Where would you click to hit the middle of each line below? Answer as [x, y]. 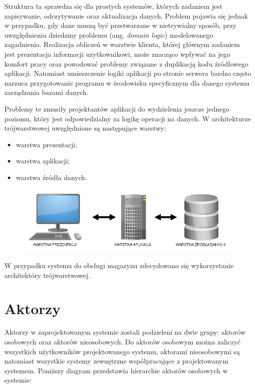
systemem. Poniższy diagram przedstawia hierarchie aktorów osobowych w [116, 370]
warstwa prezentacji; [46, 144]
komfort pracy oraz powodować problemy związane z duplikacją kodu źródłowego [127, 63]
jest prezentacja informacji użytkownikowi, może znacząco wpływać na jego [117, 54]
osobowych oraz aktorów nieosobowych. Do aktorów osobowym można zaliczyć [123, 342]
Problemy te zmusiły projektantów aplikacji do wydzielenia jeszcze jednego [117, 108]
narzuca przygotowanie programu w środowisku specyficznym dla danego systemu [127, 82]
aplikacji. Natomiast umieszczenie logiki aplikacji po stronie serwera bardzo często [128, 73]
